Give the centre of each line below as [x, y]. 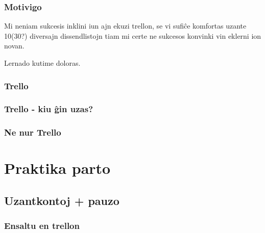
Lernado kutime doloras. [42, 63]
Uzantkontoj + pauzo [62, 200]
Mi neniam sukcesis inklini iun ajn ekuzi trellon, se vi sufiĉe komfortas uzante [125, 26]
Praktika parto [57, 168]
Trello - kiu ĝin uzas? [49, 109]
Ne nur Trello [33, 132]
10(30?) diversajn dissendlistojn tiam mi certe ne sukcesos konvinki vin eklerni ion [133, 35]
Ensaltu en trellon [42, 226]
